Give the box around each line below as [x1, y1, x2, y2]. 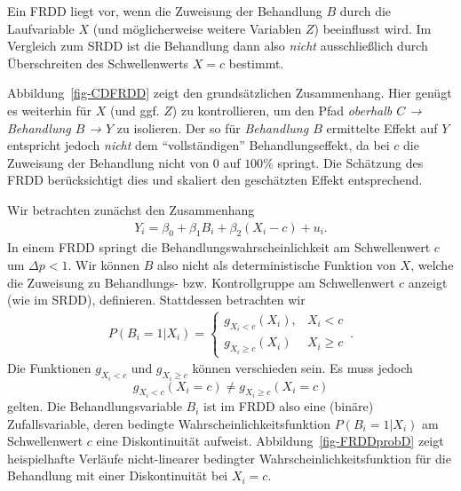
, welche [410, 255, 454, 273]
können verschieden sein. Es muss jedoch [192, 359, 413, 377]
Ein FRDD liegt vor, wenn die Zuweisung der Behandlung [7, 2, 322, 20]
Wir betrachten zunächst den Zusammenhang [7, 200, 255, 218]
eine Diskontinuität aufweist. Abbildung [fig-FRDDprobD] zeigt [96, 432, 444, 450]
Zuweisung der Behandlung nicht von [7, 153, 210, 171]
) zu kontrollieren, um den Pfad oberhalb [171, 100, 393, 119]
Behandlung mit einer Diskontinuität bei [7, 466, 228, 485]
